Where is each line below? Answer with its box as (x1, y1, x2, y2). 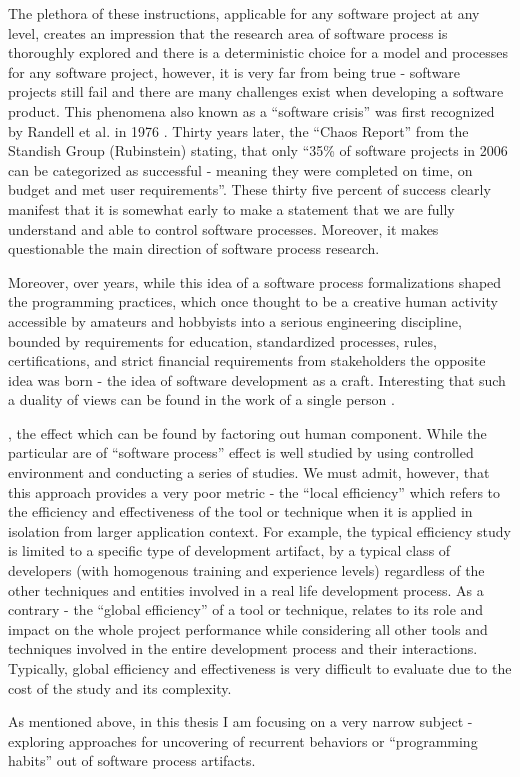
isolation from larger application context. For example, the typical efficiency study (8, 520, 511, 541)
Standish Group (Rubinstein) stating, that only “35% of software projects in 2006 (8, 140, 508, 161)
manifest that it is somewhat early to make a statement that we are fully (8, 198, 455, 219)
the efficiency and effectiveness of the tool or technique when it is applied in (8, 501, 473, 522)
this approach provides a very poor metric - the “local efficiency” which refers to (8, 481, 501, 502)
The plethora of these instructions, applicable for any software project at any (8, 3, 480, 23)
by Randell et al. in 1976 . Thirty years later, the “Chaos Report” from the (8, 120, 469, 141)
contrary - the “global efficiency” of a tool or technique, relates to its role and (8, 599, 484, 620)
